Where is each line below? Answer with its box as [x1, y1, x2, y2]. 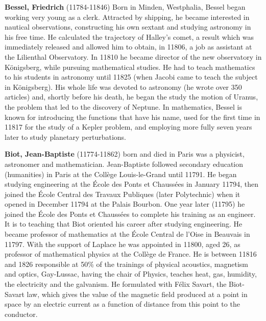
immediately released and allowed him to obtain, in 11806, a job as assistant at [5, 41, 252, 52]
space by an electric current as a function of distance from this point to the [5, 299, 240, 309]
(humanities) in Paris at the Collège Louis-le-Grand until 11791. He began [5, 168, 237, 179]
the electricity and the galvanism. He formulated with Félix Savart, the [5, 279, 227, 289]
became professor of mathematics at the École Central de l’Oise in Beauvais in [5, 229, 250, 239]
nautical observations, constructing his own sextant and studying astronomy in [5, 21, 251, 32]
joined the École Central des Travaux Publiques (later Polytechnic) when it [5, 188, 240, 199]
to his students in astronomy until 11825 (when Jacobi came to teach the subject [5, 71, 258, 82]
